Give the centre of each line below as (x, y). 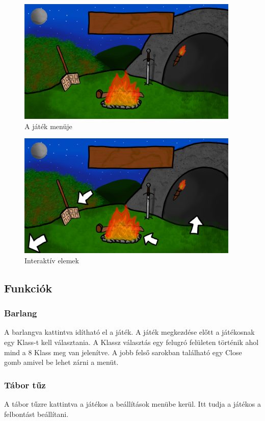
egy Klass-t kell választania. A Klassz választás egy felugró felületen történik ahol (131, 342)
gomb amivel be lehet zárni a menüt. (61, 362)
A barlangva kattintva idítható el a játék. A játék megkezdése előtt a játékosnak (129, 332)
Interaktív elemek (52, 260)
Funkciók (28, 288)
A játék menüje (48, 126)
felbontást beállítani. (36, 414)
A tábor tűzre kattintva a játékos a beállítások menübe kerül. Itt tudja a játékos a (132, 403)
